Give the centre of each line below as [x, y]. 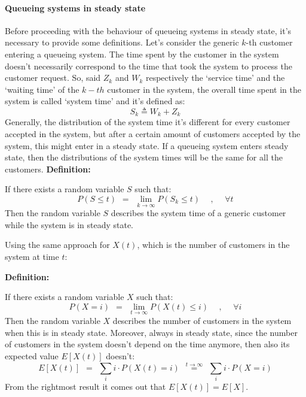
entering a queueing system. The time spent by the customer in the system [142, 54]
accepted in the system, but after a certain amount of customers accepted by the [153, 134]
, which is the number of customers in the [213, 245]
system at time [32, 256]
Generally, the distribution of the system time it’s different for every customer [148, 122]
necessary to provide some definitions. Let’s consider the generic [122, 42]
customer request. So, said [53, 78]
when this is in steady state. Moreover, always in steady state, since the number [151, 332]
